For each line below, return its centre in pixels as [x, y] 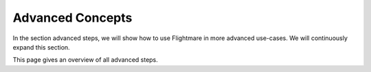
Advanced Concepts [72, 18]
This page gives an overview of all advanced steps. [85, 60]
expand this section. [41, 47]
